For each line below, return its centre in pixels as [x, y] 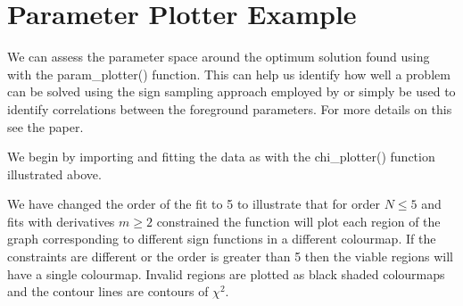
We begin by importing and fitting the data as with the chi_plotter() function [221, 157]
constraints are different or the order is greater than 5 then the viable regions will [230, 256]
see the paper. [45, 126]
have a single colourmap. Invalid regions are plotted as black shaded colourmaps [226, 273]
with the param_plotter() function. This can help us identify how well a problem [229, 74]
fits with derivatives [61, 221]
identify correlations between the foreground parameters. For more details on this [230, 108]
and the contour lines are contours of [108, 291]
